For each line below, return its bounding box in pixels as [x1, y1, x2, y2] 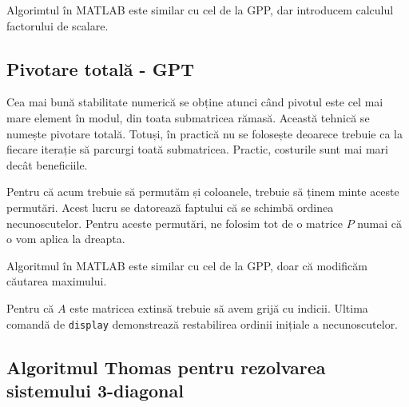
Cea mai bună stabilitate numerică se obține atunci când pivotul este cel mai [6, 94, 383, 110]
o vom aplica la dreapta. [6, 230, 125, 247]
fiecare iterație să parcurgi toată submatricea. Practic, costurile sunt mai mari [6, 141, 388, 158]
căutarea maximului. [6, 273, 107, 289]
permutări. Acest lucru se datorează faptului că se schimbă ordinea [6, 198, 334, 215]
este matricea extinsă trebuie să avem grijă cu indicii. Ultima [69, 299, 368, 316]
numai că [357, 214, 402, 231]
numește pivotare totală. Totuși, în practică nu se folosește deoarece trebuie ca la [6, 125, 403, 142]
